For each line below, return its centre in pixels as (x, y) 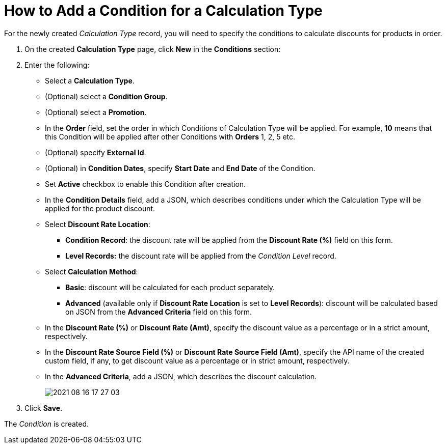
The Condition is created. (47, 424)
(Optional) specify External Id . (96, 152)
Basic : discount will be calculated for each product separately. (170, 287)
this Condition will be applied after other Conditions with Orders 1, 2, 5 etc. (170, 136)
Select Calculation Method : (91, 271)
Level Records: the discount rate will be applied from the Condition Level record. (201, 256)
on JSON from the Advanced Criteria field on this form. (159, 312)
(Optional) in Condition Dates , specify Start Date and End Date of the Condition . (180, 168)
